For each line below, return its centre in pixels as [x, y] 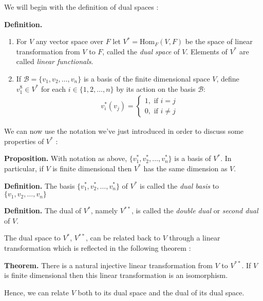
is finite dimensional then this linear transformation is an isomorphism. [116, 275]
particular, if [24, 168]
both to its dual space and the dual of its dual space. [161, 292]
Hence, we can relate [36, 292]
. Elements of [207, 51]
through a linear [195, 238]
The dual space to [32, 238]
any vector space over [69, 41]
